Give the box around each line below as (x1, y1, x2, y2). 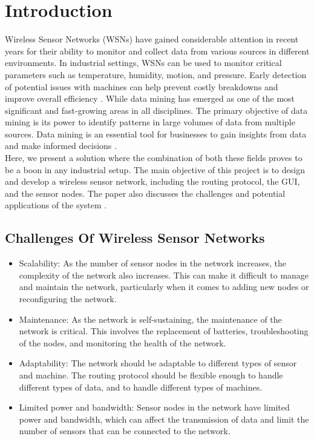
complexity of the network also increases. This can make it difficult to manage (19, 268, 309, 281)
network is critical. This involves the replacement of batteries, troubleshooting (19, 325, 309, 337)
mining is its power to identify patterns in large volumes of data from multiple (5, 116, 295, 128)
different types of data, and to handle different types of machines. (19, 380, 263, 393)
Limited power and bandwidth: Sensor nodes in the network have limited (19, 401, 290, 414)
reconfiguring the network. (19, 292, 117, 305)
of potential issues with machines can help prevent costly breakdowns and (5, 80, 278, 93)
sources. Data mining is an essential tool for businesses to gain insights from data (5, 127, 307, 140)
